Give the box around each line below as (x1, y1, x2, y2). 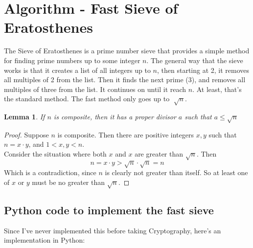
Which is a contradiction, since (4, 167, 96, 178)
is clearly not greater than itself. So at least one (105, 167, 248, 178)
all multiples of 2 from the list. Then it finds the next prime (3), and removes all (4, 74, 246, 85)
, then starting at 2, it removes (157, 65, 250, 75)
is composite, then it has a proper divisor (53, 112, 176, 122)
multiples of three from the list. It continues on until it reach (4, 84, 186, 94)
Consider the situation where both (4, 149, 107, 158)
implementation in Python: (4, 235, 85, 245)
